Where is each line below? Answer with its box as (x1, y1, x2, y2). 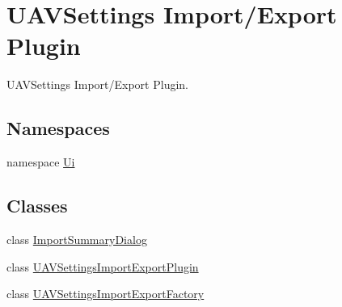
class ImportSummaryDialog (6, 230, 147, 247)
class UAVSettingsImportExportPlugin (6, 258, 199, 275)
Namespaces (6, 116, 110, 141)
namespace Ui (6, 153, 75, 170)
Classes (6, 193, 68, 218)
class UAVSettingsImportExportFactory (6, 285, 205, 302)
